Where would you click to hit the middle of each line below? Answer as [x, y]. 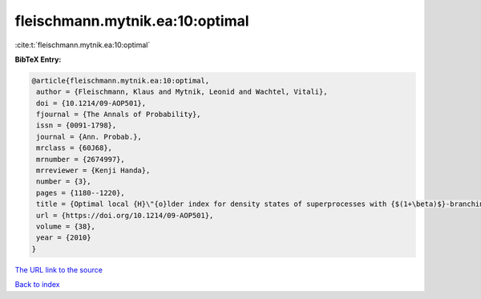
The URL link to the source [59, 269]
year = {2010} [64, 238]
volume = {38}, [66, 226]
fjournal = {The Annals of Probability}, [119, 115]
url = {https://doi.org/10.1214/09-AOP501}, [125, 215]
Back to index [37, 285]
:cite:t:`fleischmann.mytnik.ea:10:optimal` [83, 45]
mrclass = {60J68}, [74, 148]
